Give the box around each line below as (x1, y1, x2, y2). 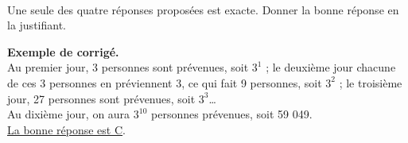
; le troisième (339, 74, 402, 91)
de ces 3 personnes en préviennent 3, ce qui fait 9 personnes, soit (7, 74, 322, 91)
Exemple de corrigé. (7, 43, 119, 60)
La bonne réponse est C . (7, 121, 126, 137)
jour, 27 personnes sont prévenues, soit (7, 90, 196, 106)
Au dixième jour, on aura (7, 106, 130, 122)
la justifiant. (7, 17, 66, 33)
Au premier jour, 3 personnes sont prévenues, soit (7, 59, 249, 75)
